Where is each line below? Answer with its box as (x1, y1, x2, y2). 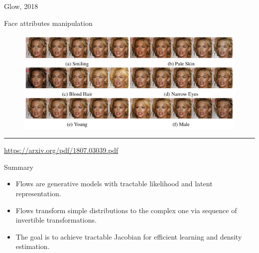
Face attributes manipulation (4, 17, 93, 28)
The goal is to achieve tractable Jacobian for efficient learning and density (15, 231, 242, 242)
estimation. (15, 241, 50, 252)
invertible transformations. (15, 215, 97, 225)
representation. (15, 188, 61, 198)
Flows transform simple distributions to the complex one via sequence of (15, 205, 237, 215)
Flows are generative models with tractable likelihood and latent (15, 178, 213, 189)
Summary (4, 161, 33, 172)
